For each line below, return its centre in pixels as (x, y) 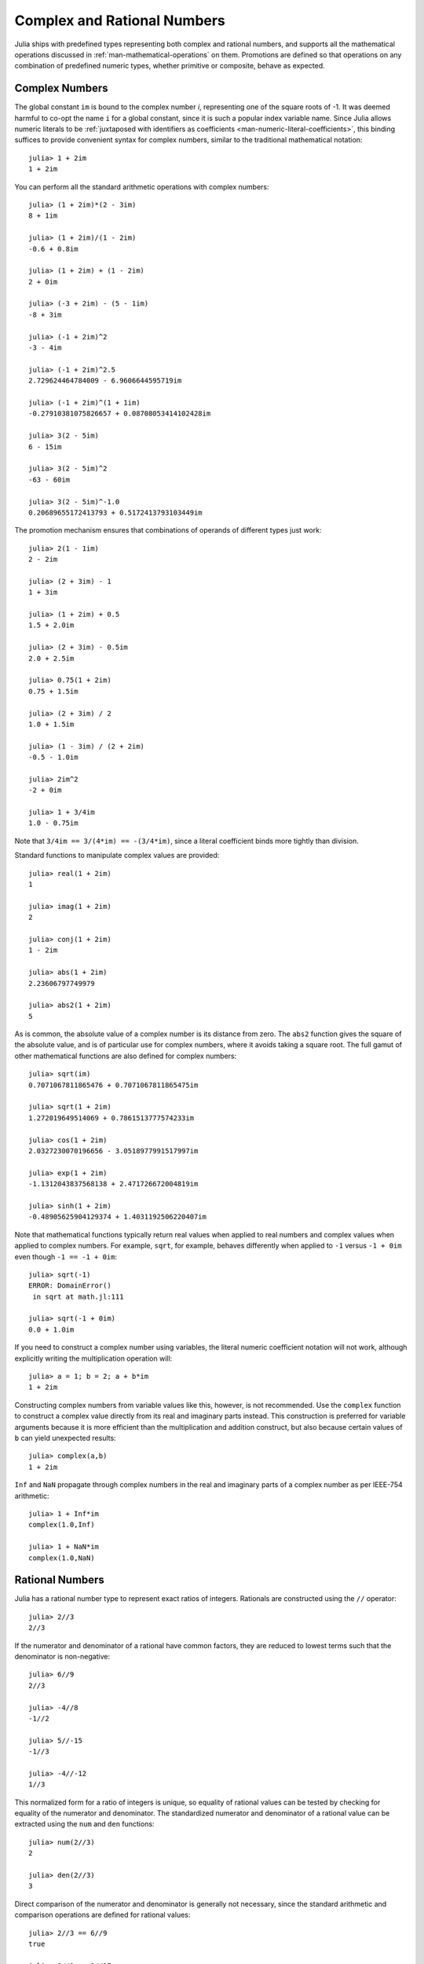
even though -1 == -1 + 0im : (66, 1256)
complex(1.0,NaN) (62, 1558)
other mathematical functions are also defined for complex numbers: (126, 1056)
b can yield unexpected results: (66, 1438)
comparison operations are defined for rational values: (102, 1915)
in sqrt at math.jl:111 (78, 1297)
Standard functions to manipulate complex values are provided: (117, 856)
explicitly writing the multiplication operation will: (93, 1358)
